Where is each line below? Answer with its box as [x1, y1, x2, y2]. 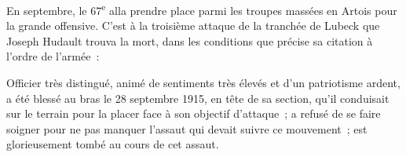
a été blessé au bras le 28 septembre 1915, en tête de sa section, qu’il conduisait [6, 89, 390, 106]
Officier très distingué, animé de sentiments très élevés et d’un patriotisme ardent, [6, 75, 401, 91]
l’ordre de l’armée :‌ [6, 48, 100, 64]
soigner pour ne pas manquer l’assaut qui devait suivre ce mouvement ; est [6, 120, 368, 137]
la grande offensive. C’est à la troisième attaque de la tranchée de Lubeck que [6, 17, 380, 34]
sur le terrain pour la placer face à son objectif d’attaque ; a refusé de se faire [6, 105, 381, 122]
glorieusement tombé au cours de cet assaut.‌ [6, 136, 219, 152]
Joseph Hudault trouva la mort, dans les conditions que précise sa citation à [6, 32, 373, 49]
